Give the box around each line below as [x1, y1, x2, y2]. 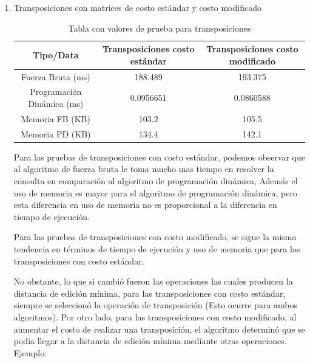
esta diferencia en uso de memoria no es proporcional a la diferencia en [13, 198, 277, 211]
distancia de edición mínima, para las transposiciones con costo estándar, [13, 286, 286, 299]
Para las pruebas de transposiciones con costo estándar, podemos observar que [13, 150, 306, 163]
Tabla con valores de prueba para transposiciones [68, 21, 251, 34]
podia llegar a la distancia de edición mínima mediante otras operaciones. [13, 334, 287, 347]
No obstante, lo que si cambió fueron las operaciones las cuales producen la [13, 275, 293, 288]
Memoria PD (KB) [21, 127, 91, 140]
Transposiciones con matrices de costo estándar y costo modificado [13, 1, 261, 13]
